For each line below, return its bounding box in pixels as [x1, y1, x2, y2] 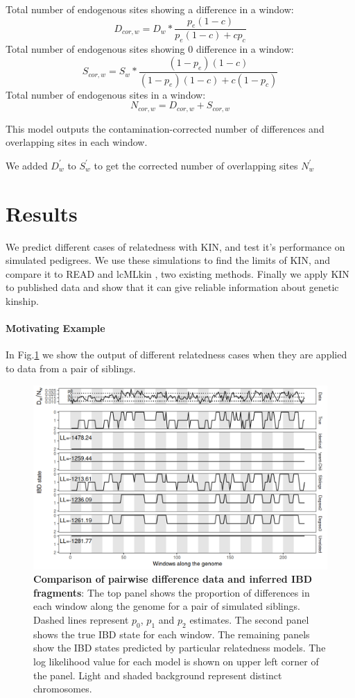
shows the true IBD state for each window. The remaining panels [33, 626, 310, 641]
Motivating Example [6, 321, 105, 335]
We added [6, 158, 48, 172]
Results [6, 199, 78, 227]
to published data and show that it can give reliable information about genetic [6, 280, 339, 294]
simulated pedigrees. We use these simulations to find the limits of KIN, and [6, 253, 331, 267]
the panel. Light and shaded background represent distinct [33, 667, 282, 682]
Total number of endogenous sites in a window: [6, 87, 206, 101]
